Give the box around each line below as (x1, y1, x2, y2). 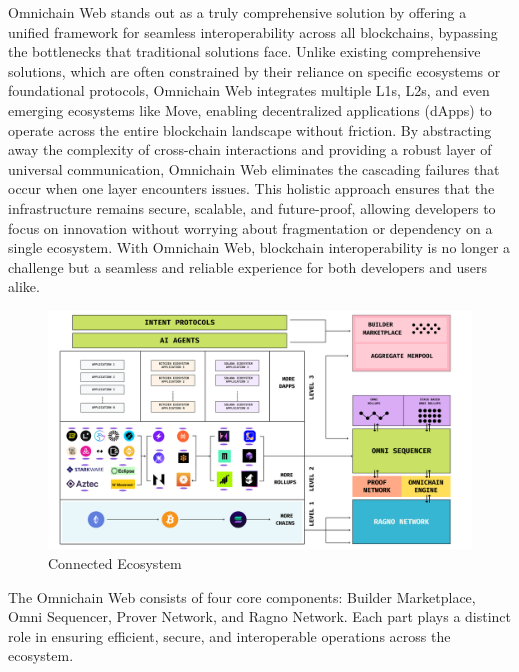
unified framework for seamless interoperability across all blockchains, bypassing (8, 21, 498, 42)
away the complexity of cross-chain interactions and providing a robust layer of (8, 139, 492, 160)
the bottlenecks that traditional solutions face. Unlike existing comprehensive (8, 41, 481, 62)
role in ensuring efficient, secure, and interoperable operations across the (8, 625, 451, 646)
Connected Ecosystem (48, 553, 182, 573)
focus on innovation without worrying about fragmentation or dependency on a (8, 217, 493, 238)
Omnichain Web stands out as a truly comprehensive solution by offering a (8, 2, 467, 22)
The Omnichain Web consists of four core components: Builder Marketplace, (8, 586, 476, 607)
